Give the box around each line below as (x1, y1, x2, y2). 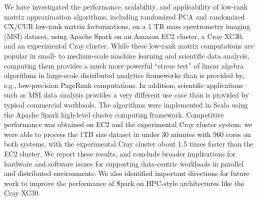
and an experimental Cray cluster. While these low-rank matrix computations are (4, 40, 254, 51)
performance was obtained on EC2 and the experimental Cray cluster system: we (4, 119, 252, 129)
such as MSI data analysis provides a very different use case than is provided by (4, 89, 249, 100)
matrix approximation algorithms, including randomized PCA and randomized (4, 11, 245, 21)
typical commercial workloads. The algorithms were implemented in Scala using (4, 99, 248, 109)
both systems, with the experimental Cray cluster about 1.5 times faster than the (4, 138, 253, 149)
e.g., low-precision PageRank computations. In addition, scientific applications (4, 79, 243, 90)
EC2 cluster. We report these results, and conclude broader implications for (4, 148, 235, 158)
